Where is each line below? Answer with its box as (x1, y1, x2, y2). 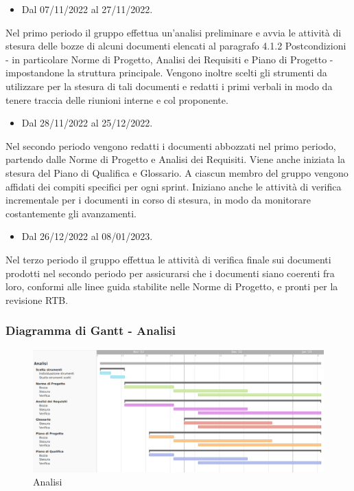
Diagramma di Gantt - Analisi (5, 322, 176, 339)
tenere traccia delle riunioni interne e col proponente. (5, 92, 228, 107)
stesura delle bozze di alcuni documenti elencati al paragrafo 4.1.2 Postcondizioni (5, 39, 346, 53)
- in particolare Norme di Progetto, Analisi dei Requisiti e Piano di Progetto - (5, 52, 333, 66)
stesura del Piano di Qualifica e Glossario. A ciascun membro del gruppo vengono (5, 165, 349, 179)
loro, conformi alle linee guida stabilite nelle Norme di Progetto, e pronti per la (5, 279, 338, 294)
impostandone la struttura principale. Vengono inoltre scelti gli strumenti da (5, 65, 327, 80)
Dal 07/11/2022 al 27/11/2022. (21, 2, 153, 16)
